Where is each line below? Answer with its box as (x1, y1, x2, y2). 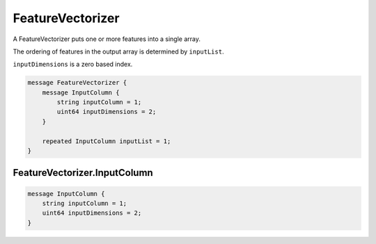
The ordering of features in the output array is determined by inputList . (13, 47, 224, 56)
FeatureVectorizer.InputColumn (13, 167, 153, 179)
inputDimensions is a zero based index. (13, 60, 133, 69)
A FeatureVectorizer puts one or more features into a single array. (13, 35, 201, 43)
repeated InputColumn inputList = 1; (42, 137, 171, 145)
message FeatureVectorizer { (27, 79, 127, 87)
